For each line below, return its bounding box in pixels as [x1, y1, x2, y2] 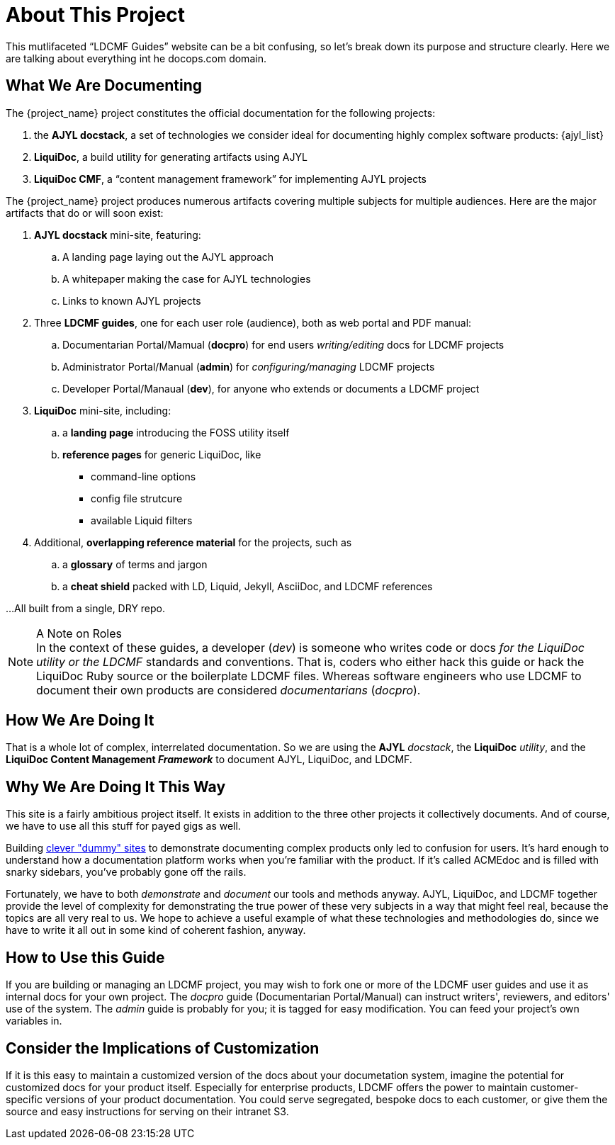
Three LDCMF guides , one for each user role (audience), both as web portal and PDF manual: [34, 316, 472, 329]
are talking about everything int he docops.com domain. [6, 52, 266, 64]
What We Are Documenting [6, 77, 203, 95]
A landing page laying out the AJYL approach [62, 250, 274, 263]
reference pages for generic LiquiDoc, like [62, 448, 261, 461]
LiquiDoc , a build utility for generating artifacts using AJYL [34, 150, 307, 163]
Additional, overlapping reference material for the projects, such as [34, 536, 352, 548]
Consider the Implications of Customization [6, 1039, 320, 1057]
